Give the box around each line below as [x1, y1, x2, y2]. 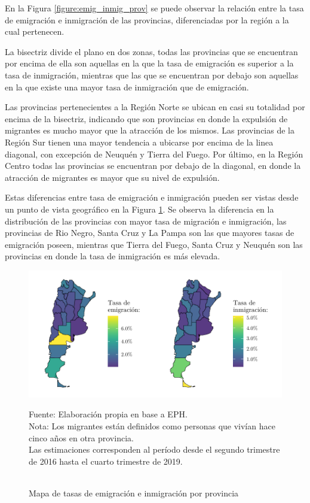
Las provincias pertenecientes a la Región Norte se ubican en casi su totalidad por [5, 101, 305, 113]
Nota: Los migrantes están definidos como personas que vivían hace [29, 420, 275, 432]
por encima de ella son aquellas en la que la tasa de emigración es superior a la [5, 57, 294, 69]
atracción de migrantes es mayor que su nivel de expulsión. [5, 171, 220, 183]
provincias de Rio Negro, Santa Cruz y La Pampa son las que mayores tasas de [5, 226, 294, 239]
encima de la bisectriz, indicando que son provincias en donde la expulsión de [5, 112, 288, 125]
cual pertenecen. [5, 25, 65, 38]
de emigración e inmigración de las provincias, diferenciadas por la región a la [5, 13, 289, 26]
